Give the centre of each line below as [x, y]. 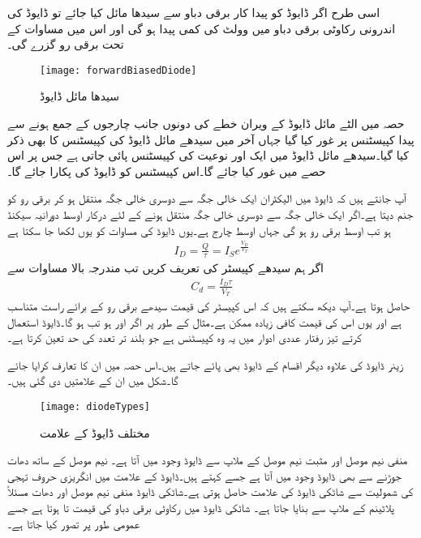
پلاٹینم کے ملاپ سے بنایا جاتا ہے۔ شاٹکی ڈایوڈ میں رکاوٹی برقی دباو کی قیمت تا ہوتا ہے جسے [201, 507]
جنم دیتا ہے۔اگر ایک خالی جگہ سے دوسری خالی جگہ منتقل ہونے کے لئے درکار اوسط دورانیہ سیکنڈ [210, 214]
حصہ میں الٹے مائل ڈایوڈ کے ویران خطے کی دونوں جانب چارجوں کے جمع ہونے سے [206, 124]
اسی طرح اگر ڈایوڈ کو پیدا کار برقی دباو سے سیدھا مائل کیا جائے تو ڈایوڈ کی [194, 12]
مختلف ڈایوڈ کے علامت [95, 432]
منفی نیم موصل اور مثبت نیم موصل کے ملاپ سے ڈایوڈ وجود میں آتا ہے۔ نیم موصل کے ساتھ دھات [208, 460]
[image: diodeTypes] [95, 406]
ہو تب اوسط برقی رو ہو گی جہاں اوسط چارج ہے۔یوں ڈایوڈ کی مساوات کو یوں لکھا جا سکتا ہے [199, 230]
